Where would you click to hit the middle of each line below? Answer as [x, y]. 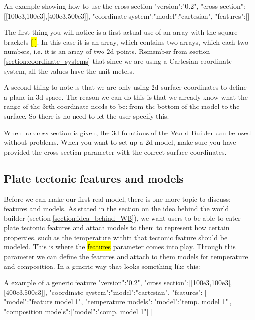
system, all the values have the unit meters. [69, 70]
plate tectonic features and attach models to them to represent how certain [117, 227]
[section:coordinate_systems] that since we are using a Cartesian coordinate [118, 61]
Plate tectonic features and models [94, 178]
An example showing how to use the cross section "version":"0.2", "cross [111, 6]
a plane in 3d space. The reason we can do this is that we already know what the [126, 96]
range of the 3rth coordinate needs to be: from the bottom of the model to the [122, 106]
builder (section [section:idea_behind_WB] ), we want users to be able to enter [122, 218]
